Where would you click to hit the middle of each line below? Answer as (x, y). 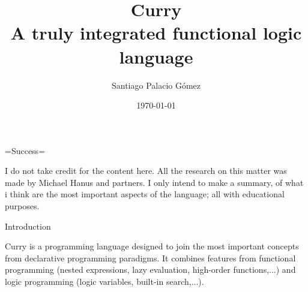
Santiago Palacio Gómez (156, 85)
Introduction (28, 226)
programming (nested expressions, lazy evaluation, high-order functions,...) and (150, 270)
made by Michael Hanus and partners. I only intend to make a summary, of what (154, 182)
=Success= (25, 150)
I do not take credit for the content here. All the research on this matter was (146, 171)
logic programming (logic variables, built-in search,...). (104, 282)
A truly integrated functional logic (156, 33)
